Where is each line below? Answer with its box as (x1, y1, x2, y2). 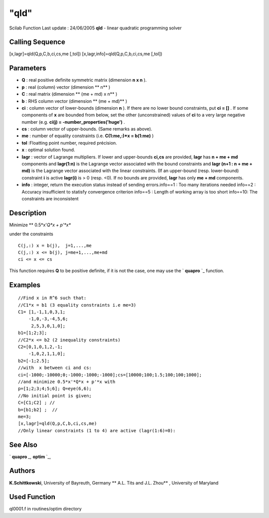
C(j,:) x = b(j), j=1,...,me (18, 242, 92, 248)
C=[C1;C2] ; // (18, 400, 55, 406)
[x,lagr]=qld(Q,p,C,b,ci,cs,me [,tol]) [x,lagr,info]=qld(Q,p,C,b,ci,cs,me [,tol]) (9, 51, 163, 57)
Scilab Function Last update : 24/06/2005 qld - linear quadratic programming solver (9, 25, 182, 31)
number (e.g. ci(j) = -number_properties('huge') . (21, 119, 126, 125)
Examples (9, 281, 41, 289)
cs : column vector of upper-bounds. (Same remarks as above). (21, 126, 152, 132)
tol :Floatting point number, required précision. (21, 140, 117, 146)
